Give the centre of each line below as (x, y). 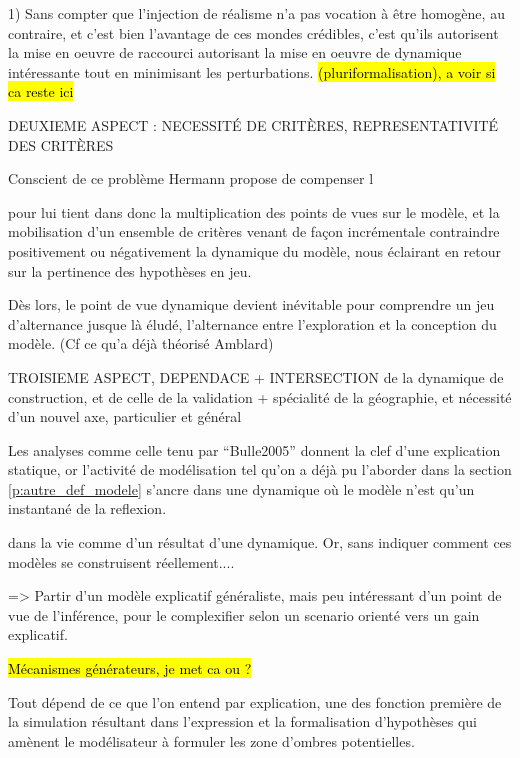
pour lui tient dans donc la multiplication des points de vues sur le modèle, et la (254, 211)
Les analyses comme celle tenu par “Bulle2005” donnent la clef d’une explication (254, 449)
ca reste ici (41, 91)
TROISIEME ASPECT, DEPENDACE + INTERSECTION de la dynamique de (256, 376)
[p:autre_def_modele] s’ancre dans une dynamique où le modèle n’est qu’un (241, 488)
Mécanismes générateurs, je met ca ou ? (130, 668)
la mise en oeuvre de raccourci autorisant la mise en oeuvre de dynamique (235, 52)
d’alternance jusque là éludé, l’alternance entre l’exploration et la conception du (252, 323)
